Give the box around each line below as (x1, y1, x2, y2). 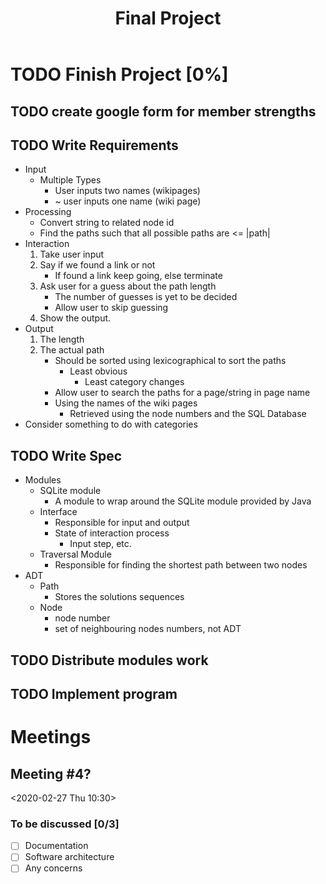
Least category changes (84, 376, 185, 388)
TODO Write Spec (10, 447, 123, 464)
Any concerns (24, 862, 83, 874)
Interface (39, 506, 78, 518)
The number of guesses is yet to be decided (54, 291, 238, 303)
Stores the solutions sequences (54, 591, 185, 603)
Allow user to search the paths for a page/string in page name (54, 387, 311, 399)
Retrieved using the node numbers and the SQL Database (69, 408, 307, 420)
